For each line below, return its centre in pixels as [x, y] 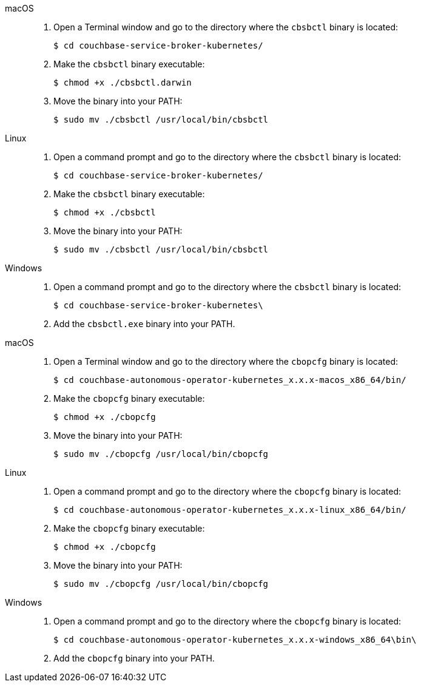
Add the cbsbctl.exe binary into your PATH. [144, 324]
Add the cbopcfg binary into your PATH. [134, 658]
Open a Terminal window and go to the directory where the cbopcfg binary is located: [226, 361]
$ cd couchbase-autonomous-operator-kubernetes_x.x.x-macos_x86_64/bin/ [230, 380]
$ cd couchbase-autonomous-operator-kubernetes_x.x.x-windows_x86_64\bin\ [235, 640]
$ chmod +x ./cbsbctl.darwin [123, 83]
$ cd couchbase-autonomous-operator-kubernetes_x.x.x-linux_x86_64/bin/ [230, 510]
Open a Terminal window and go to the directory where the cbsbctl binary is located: [226, 27]
